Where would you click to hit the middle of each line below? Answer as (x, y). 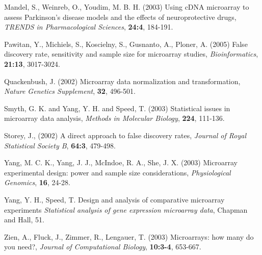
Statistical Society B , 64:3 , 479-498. (60, 145)
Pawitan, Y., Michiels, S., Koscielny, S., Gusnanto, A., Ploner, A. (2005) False (126, 44)
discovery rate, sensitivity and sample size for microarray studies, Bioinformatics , (131, 54)
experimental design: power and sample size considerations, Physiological (117, 172)
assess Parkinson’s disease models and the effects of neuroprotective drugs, (120, 17)
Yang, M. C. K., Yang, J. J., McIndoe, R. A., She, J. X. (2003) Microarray (121, 162)
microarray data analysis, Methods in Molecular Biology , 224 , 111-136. (114, 118)
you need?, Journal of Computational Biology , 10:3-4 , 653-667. (103, 247)
